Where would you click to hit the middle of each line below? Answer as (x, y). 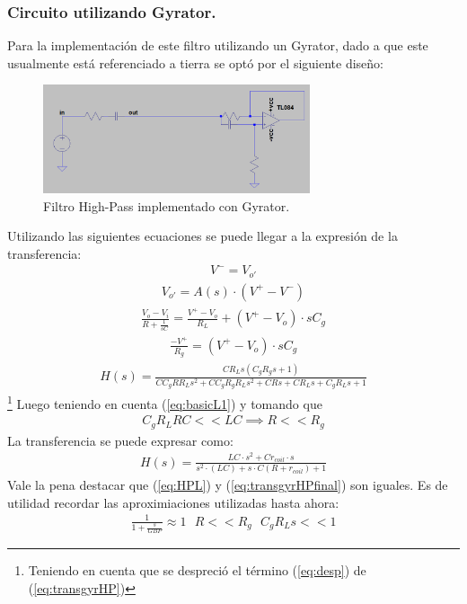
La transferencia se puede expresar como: (120, 440)
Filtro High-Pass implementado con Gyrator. (167, 205)
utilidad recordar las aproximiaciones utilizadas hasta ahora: (173, 502)
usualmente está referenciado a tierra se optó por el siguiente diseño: (195, 62)
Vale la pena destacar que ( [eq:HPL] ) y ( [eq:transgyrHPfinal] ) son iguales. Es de (228, 485)
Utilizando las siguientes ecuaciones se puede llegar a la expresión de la (203, 236)
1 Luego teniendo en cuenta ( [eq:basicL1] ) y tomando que (165, 402)
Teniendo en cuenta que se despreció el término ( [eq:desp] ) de (197, 570)
